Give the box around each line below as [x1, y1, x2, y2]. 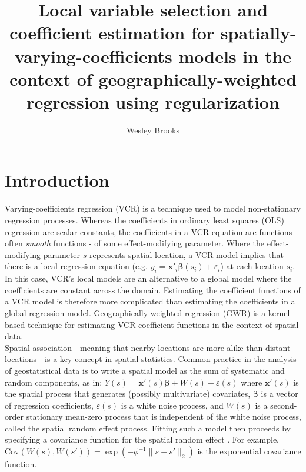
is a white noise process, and [121, 399, 224, 411]
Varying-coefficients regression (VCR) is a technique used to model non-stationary [5, 202, 301, 215]
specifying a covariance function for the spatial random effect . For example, [5, 433, 280, 446]
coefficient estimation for [9, 21, 215, 45]
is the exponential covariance [197, 445, 301, 457]
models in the [178, 43, 292, 68]
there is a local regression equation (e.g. [5, 260, 148, 272]
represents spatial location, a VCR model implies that [89, 248, 284, 260]
